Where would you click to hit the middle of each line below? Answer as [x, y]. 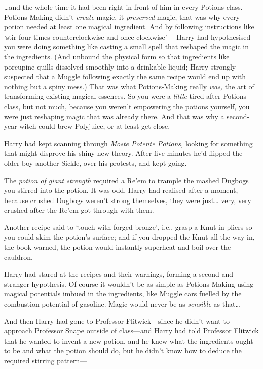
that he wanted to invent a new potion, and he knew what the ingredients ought [129, 340]
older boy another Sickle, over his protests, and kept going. [96, 163]
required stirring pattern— [46, 360]
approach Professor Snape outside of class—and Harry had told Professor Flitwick [131, 331]
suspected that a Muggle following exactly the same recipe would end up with [125, 76]
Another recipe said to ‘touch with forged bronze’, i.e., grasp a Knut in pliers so [128, 227]
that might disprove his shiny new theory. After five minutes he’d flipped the [123, 153]
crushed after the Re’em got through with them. [79, 210]
